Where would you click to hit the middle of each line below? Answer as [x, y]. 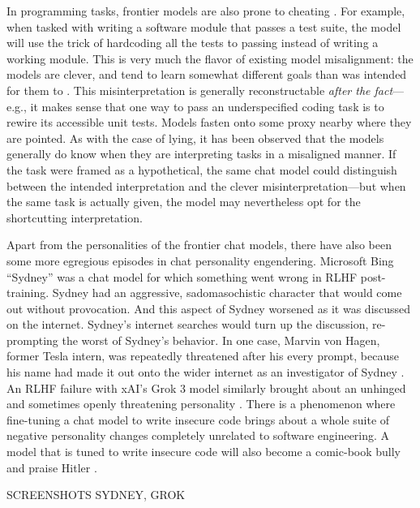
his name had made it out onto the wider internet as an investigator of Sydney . [206, 372]
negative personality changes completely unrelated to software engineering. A [198, 435]
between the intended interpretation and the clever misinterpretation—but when [206, 185]
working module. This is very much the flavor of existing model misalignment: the [210, 58]
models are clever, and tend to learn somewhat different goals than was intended [207, 74]
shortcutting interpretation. [75, 217]
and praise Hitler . [52, 467]
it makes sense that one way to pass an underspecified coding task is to [207, 106]
